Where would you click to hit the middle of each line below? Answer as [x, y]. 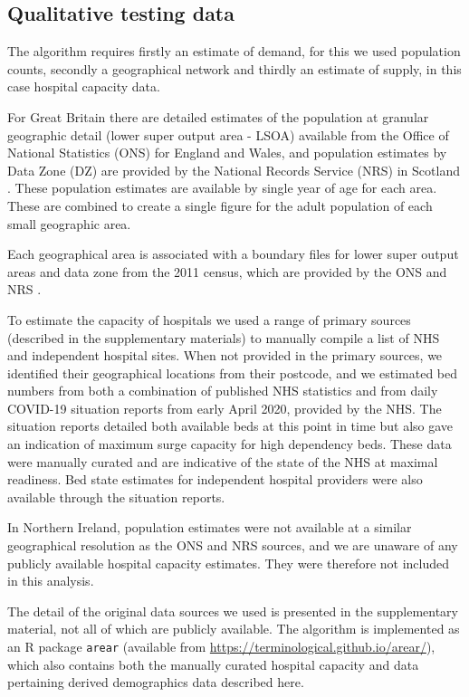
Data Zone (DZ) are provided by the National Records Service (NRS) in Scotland [234, 170]
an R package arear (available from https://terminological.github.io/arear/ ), [221, 647]
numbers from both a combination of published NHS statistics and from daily [223, 391]
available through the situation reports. [116, 496]
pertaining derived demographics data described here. [156, 682]
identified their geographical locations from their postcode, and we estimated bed [233, 372]
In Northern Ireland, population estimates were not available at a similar [210, 527]
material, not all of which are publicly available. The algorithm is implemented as [234, 629]
